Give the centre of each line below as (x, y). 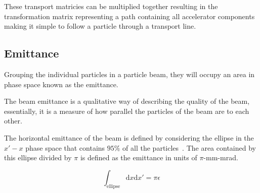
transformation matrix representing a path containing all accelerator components (129, 16)
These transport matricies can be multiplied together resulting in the (111, 6)
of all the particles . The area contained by (189, 147)
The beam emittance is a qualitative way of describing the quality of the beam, (127, 101)
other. (13, 121)
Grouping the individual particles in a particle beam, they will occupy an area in (129, 74)
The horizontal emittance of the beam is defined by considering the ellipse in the (129, 137)
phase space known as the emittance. (61, 84)
